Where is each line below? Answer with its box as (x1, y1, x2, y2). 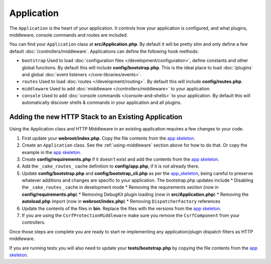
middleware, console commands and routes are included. (9, 32, 128, 38)
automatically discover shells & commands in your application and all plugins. (22, 99, 182, 105)
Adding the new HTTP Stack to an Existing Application (9, 113, 183, 121)
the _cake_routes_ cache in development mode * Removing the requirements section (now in (22, 184, 219, 190)
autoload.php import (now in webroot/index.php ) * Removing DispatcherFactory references (22, 198, 221, 204)
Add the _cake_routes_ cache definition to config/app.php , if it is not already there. (22, 163, 200, 169)
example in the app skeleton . (22, 149, 81, 155)
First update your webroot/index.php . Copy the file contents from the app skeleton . (22, 135, 196, 141)
